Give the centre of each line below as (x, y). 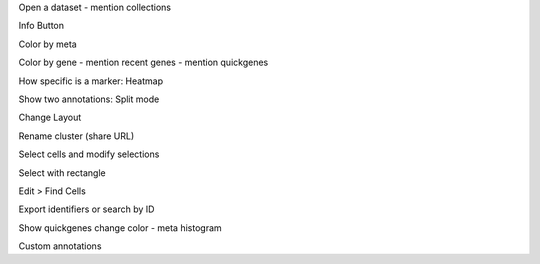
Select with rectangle (62, 172)
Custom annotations (60, 246)
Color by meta (47, 44)
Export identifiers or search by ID (86, 209)
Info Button (41, 26)
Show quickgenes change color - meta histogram (120, 227)
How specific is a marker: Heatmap (91, 81)
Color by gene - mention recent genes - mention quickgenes (143, 62)
